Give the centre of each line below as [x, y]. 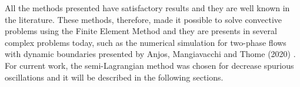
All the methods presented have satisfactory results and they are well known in [147, 8]
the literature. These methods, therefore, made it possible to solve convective [144, 19]
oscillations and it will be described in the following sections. [114, 77]
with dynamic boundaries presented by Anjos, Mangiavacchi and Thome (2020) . [150, 54]
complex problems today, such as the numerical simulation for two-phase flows [146, 42]
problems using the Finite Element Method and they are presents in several [141, 31]
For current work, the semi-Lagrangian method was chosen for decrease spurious [149, 65]
